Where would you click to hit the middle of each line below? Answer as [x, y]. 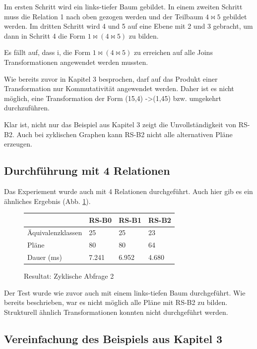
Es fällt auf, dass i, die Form [47, 52]
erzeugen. [18, 144]
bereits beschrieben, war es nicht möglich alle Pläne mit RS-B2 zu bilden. [116, 302]
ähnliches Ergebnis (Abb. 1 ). [47, 201]
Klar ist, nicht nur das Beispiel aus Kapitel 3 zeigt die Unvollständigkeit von [120, 124]
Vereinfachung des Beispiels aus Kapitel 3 [113, 339]
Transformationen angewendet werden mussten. [76, 62]
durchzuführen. [27, 108]
